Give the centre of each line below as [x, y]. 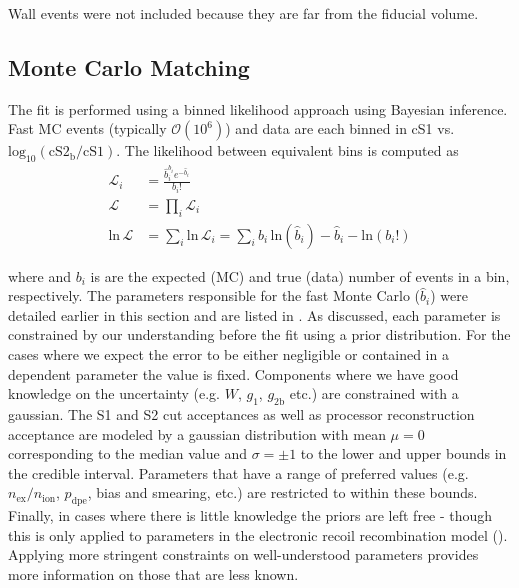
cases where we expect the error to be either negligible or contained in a [228, 354]
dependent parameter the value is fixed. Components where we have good [233, 373]
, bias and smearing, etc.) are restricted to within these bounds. [282, 492]
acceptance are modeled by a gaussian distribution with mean [197, 433]
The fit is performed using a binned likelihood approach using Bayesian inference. [258, 108]
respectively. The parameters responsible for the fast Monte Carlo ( [214, 295]
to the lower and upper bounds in [403, 453]
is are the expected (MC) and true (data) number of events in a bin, [300, 275]
